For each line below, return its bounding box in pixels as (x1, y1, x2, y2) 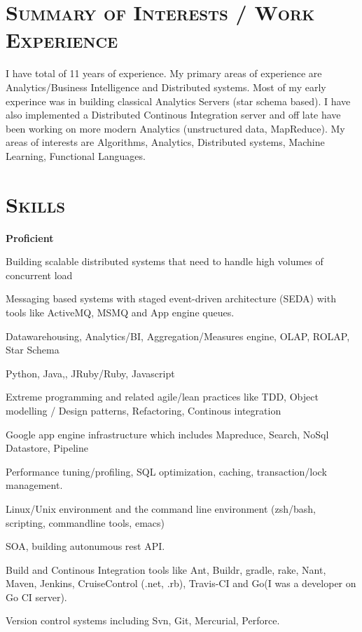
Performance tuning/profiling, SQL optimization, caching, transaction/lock (6, 464, 327, 478)
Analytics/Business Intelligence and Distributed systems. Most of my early (6, 79, 326, 94)
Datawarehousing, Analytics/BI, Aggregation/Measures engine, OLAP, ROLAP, (6, 328, 350, 343)
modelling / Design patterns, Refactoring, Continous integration (6, 403, 281, 417)
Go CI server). (6, 589, 67, 604)
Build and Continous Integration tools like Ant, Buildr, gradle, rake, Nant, (6, 562, 326, 577)
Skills (6, 189, 66, 218)
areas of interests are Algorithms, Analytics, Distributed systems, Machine (6, 135, 325, 149)
